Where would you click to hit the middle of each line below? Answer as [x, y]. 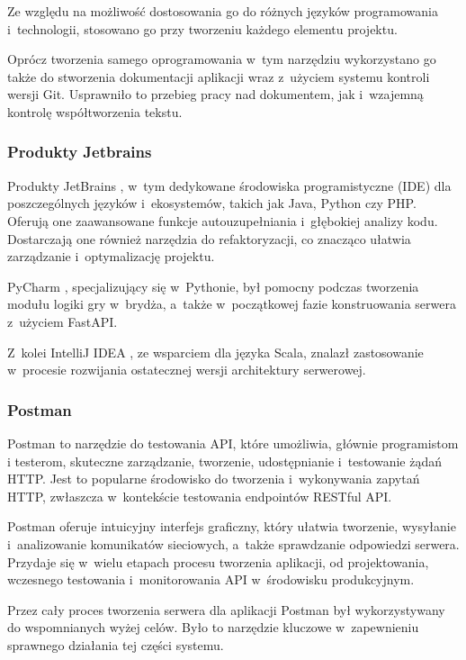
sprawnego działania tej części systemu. [116, 644]
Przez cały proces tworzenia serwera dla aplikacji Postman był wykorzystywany [226, 609]
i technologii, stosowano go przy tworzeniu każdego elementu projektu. [202, 28]
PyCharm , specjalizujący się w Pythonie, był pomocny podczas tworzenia [213, 286]
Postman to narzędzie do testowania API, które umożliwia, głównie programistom [233, 443]
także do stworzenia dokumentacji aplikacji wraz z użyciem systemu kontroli [219, 76]
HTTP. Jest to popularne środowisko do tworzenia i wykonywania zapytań [214, 479]
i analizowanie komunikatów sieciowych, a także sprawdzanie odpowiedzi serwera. [233, 543]
